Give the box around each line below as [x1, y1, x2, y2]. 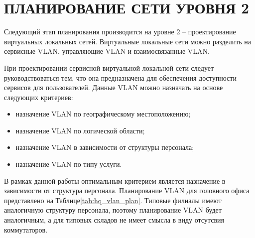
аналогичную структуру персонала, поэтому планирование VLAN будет [4, 205, 222, 215]
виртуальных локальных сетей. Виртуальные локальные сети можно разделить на [4, 36, 252, 46]
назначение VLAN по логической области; [15, 125, 145, 135]
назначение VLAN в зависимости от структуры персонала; [15, 142, 194, 152]
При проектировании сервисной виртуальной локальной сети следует [4, 62, 214, 73]
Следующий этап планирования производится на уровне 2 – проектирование [4, 26, 236, 37]
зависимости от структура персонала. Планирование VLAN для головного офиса [4, 185, 250, 196]
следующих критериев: [4, 92, 73, 102]
